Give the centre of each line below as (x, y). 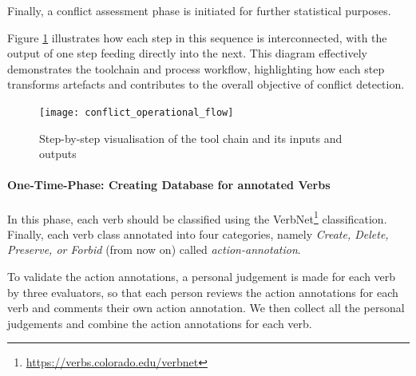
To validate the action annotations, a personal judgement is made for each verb (202, 277)
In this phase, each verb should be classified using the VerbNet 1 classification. (197, 217)
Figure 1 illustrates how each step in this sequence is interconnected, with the (197, 37)
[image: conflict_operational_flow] (137, 112)
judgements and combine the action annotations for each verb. (160, 323)
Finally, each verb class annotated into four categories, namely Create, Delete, (198, 234)
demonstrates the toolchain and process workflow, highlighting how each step (196, 68)
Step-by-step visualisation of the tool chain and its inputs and (191, 138)
